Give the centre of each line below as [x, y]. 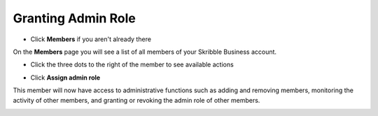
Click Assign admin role [65, 78]
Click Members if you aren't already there [91, 39]
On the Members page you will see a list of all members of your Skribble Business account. [145, 52]
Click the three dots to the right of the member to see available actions [132, 65]
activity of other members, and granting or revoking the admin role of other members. [136, 100]
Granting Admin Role [74, 18]
